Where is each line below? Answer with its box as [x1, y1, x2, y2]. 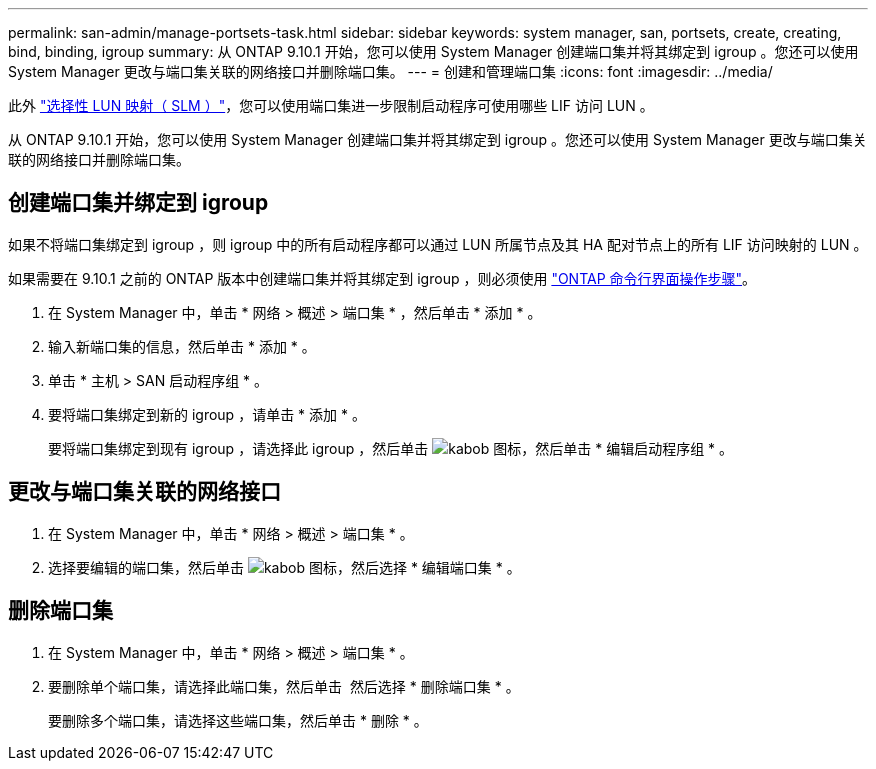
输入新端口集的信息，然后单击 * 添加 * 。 [48, 337, 316, 355]
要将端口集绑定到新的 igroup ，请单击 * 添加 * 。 [48, 405, 366, 423]
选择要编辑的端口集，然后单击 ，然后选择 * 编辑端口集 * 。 [48, 558, 521, 576]
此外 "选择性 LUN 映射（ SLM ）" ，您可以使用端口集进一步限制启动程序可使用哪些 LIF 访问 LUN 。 [8, 97, 654, 114]
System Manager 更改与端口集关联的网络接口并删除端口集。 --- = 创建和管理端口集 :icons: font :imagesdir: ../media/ [8, 63, 773, 80]
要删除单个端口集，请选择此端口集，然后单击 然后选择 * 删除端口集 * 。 [48, 677, 520, 695]
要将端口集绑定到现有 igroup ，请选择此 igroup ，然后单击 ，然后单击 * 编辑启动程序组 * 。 [48, 439, 734, 457]
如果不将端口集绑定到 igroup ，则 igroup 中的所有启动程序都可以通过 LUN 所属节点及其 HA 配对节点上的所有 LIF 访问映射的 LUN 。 [8, 235, 868, 253]
